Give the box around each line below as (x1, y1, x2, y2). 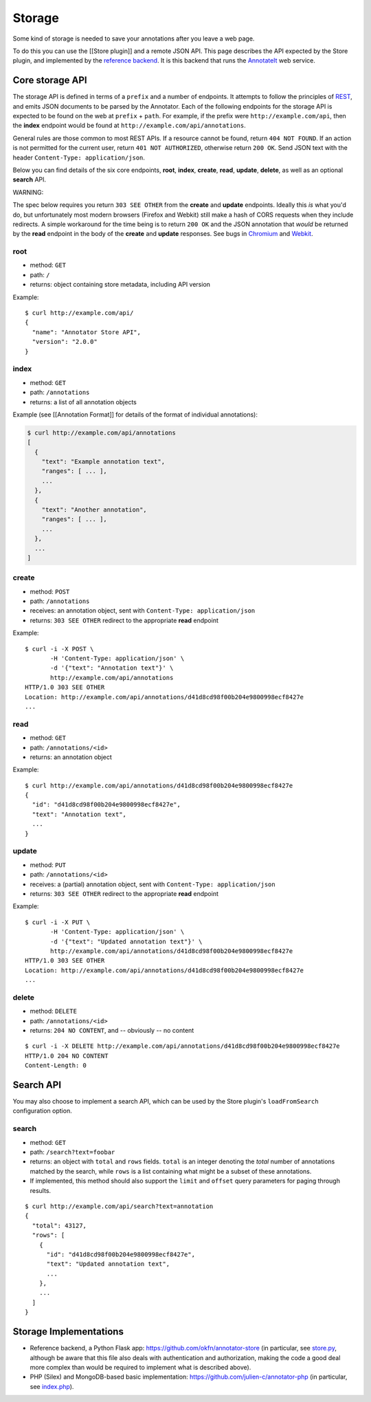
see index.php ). (30, 1382, 74, 1390)
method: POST (30, 587, 70, 595)
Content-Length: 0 (25, 1062, 87, 1069)
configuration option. (12, 1107, 72, 1115)
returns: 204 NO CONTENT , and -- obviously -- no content (30, 1027, 194, 1034)
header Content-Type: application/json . (12, 153, 146, 162)
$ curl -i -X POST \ (25, 645, 94, 653)
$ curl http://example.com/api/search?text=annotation (25, 1202, 214, 1210)
